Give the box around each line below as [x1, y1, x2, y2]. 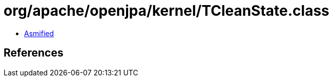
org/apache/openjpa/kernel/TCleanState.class [4, 2, 329, 19]
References [4, 46, 64, 60]
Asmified [24, 29, 54, 38]
